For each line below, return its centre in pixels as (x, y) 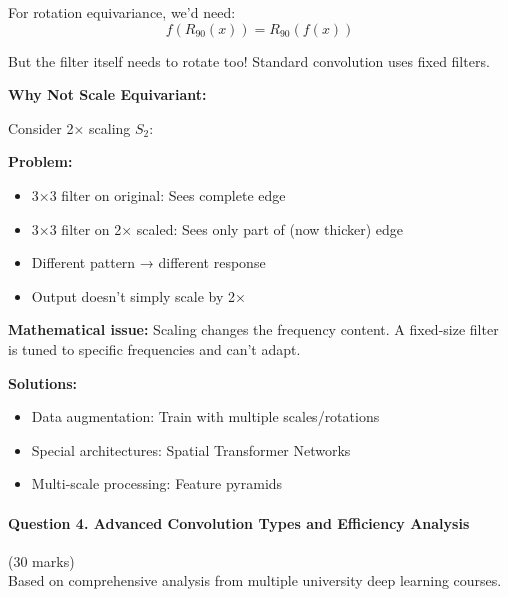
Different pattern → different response (148, 262)
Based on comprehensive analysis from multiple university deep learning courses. (255, 580)
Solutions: (42, 382)
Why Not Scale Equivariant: (107, 94)
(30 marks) (41, 560)
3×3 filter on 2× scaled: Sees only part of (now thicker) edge (217, 228)
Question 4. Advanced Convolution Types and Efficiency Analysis (239, 522)
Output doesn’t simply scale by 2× (138, 295)
